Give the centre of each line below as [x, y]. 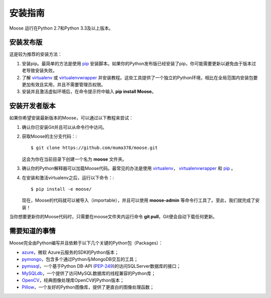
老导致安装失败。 [39, 71]
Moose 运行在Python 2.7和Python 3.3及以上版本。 [61, 28]
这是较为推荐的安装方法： [36, 54]
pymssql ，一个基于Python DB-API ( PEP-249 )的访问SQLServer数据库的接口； [101, 266]
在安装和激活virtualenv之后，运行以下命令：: [68, 178]
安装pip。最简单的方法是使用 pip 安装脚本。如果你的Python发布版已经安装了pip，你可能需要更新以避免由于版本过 [139, 63]
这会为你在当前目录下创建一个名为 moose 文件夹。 [75, 159]
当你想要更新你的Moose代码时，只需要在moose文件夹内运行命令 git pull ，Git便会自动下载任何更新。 [113, 217]
